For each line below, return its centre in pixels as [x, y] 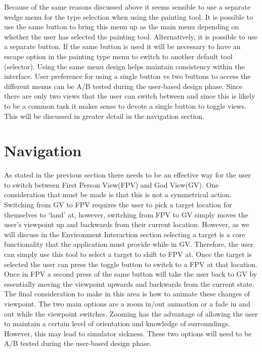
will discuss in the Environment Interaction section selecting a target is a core [125, 234]
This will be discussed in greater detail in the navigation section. [104, 116]
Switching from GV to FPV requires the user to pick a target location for [118, 205]
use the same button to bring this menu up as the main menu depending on [122, 27]
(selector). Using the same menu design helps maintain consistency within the [124, 66]
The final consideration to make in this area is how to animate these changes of [127, 294]
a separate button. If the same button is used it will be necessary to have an [122, 46]
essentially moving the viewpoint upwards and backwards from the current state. [129, 283]
